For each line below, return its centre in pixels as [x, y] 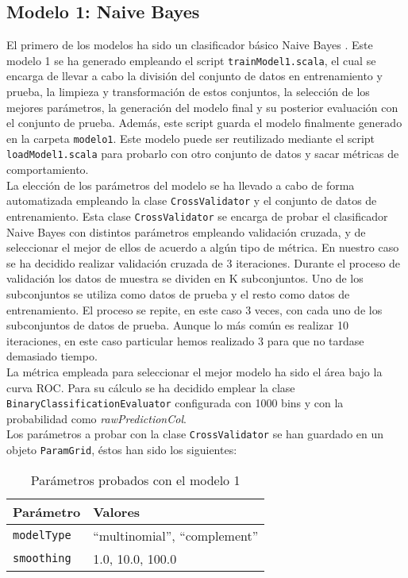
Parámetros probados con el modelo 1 [135, 480]
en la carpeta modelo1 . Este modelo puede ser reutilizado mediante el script [191, 138]
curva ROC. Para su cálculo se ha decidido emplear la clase [151, 387]
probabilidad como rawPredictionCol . [96, 418]
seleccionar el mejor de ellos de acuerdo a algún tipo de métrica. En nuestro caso [203, 247]
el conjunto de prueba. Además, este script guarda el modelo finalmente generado [204, 123]
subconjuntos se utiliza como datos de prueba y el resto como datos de [178, 294]
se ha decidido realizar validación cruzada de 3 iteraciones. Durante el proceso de [204, 262]
